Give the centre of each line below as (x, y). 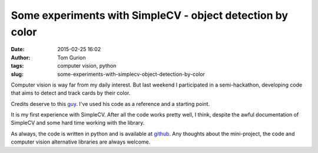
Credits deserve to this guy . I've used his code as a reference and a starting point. (110, 104)
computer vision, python (87, 66)
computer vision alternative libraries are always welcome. (81, 142)
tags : (17, 66)
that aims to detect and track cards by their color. (71, 93)
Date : (18, 49)
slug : (17, 74)
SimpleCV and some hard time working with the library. (78, 123)
